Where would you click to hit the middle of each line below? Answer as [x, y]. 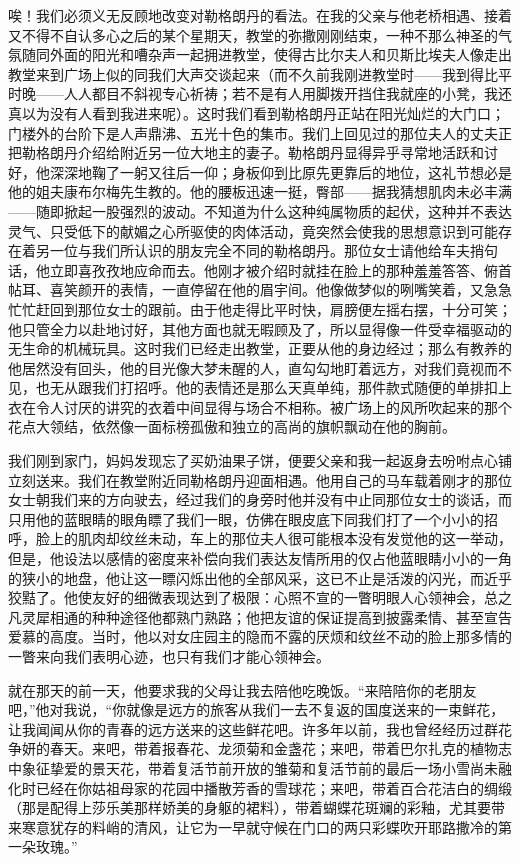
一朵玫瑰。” [43, 846]
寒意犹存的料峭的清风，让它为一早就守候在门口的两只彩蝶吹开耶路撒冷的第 [266, 826]
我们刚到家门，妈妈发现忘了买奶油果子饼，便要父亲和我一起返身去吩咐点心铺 [260, 460]
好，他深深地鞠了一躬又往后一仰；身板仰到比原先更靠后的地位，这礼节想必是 [260, 171]
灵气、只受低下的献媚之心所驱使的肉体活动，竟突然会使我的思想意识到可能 [253, 230]
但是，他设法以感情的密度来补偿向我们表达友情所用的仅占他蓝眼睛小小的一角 [260, 558]
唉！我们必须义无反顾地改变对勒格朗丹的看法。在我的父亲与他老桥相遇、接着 [260, 15]
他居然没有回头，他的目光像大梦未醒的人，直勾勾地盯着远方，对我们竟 [239, 367]
